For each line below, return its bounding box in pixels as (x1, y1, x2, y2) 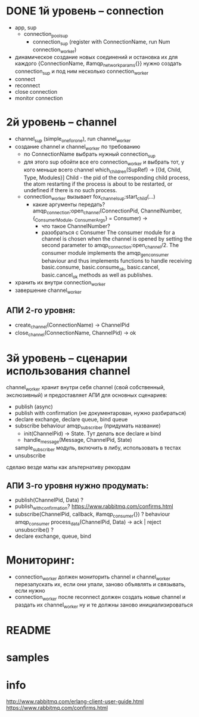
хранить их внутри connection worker (14, 279, 106, 288)
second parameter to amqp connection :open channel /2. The (41, 242, 179, 250)
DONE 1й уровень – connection (6, 4, 164, 18)
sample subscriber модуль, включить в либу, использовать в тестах (14, 444, 182, 453)
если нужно (14, 587, 46, 595)
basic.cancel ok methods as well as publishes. (41, 271, 153, 280)
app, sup (14, 24, 37, 31)
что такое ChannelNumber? (41, 223, 110, 230)
